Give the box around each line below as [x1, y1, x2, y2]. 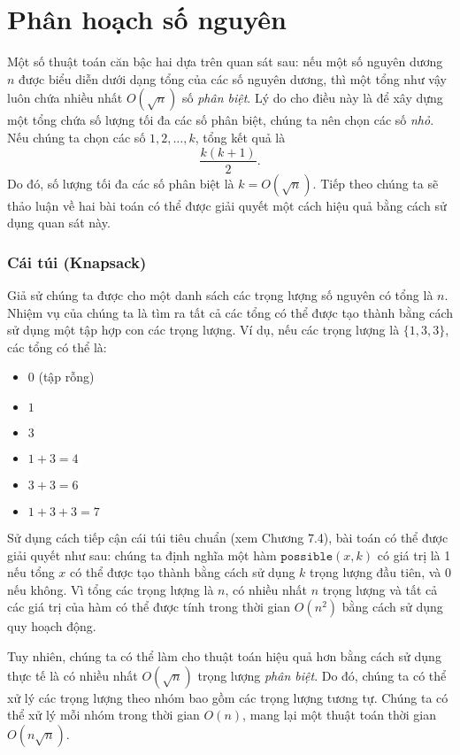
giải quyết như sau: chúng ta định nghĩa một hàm [7, 545, 277, 564]
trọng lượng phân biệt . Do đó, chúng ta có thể [197, 666, 447, 684]
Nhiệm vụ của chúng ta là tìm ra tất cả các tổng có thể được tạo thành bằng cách [7, 303, 453, 321]
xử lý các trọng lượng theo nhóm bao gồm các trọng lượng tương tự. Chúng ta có [7, 688, 448, 706]
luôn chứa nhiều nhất [7, 89, 123, 107]
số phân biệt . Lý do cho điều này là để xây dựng [181, 89, 443, 107]
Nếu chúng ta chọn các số [7, 127, 146, 146]
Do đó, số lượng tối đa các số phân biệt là [7, 173, 234, 192]
